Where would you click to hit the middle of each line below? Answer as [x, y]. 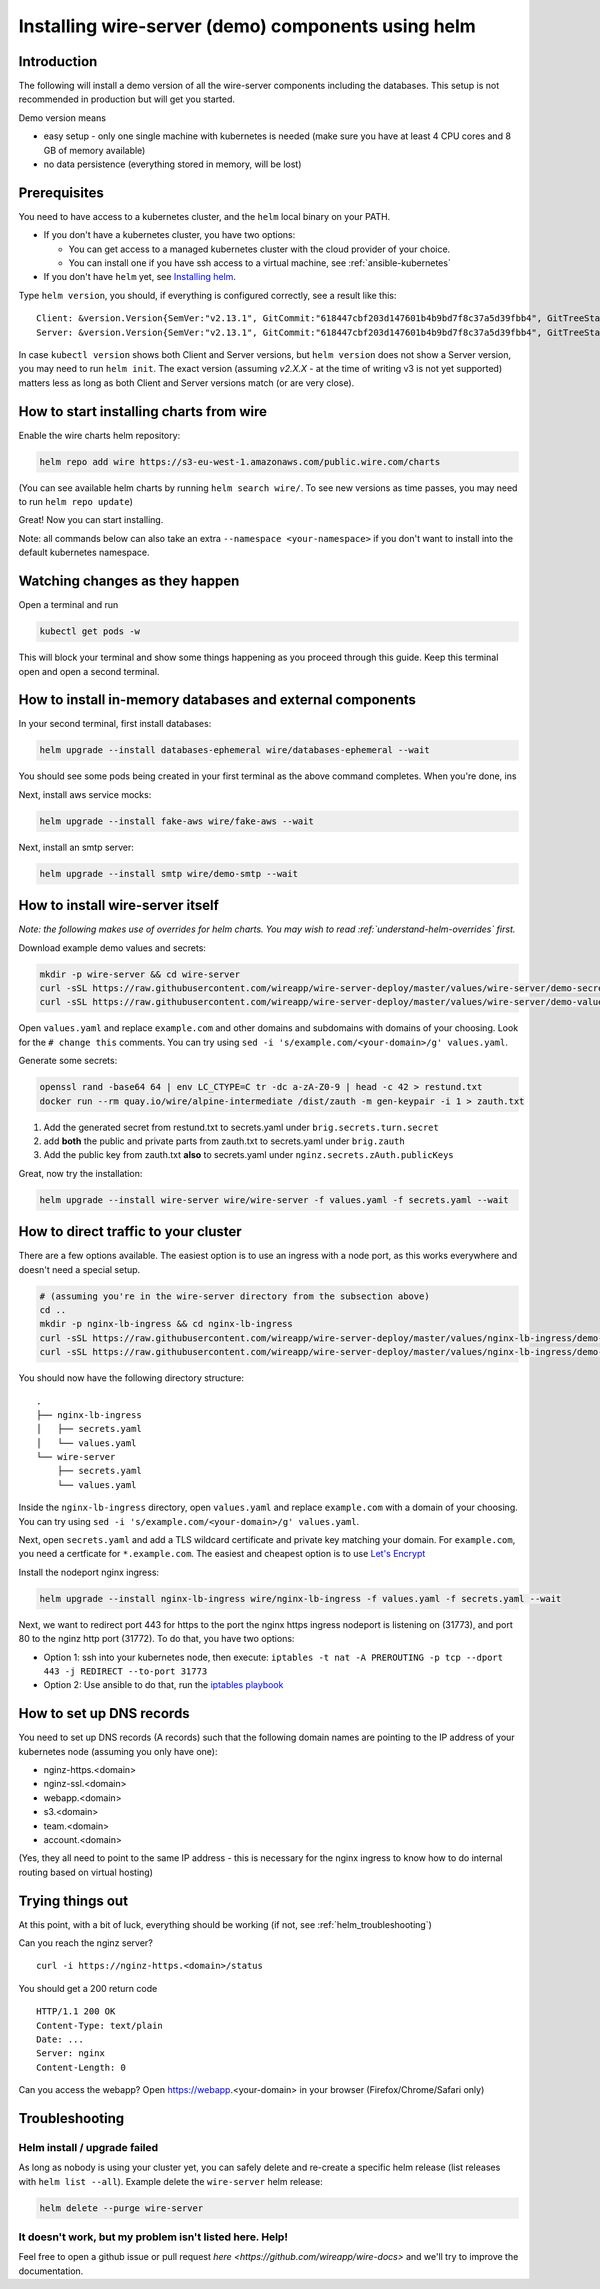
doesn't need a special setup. [79, 1269]
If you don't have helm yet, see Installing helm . [140, 277]
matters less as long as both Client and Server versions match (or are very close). [186, 382]
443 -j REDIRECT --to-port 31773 [125, 1671]
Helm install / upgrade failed [88, 2147]
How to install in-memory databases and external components [217, 700]
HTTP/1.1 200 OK [76, 2011]
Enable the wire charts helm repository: [99, 435]
